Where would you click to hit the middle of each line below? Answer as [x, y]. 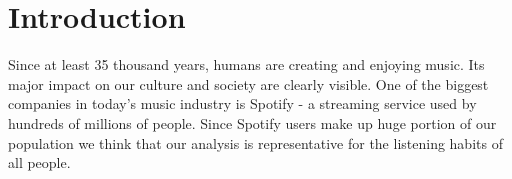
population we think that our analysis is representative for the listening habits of [255, 142]
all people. [39, 162]
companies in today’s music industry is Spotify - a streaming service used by [242, 103]
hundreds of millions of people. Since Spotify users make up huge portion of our [252, 122]
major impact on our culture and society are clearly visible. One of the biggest [248, 83]
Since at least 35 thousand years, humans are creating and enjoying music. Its [246, 64]
